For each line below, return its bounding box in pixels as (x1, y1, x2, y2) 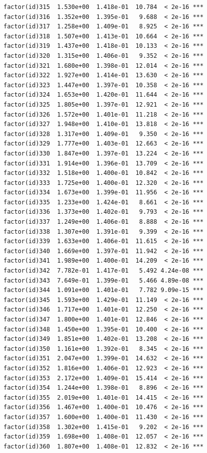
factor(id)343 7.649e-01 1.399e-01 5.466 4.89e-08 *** (3, 277, 204, 284)
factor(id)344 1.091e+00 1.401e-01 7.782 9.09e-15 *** (3, 287, 204, 294)
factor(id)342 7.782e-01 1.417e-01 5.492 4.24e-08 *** (3, 267, 204, 275)
